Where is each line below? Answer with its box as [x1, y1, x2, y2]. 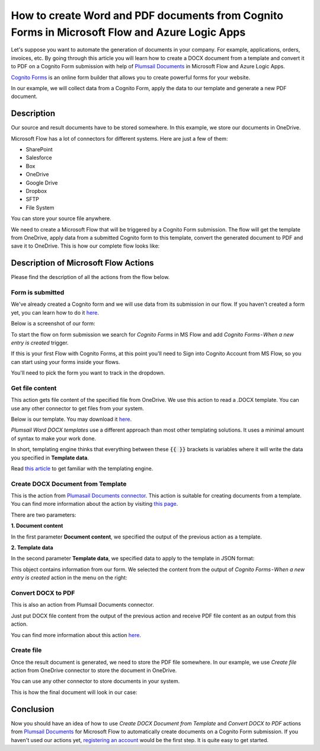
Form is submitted [11, 288, 65, 296]
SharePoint [25, 145, 53, 153]
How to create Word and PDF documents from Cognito [11, 9, 284, 22]
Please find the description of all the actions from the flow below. [11, 274, 170, 281]
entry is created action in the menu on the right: [11, 574, 127, 581]
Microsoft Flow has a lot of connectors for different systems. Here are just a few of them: [11, 135, 228, 142]
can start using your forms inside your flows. [11, 358, 120, 365]
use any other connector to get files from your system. [11, 404, 145, 412]
